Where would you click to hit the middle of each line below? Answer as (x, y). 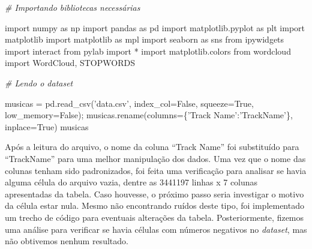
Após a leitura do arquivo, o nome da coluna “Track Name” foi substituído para (152, 147)
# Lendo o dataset (39, 82)
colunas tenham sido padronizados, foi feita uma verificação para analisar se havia (156, 170)
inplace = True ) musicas (47, 126)
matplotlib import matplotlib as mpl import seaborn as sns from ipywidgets (145, 39)
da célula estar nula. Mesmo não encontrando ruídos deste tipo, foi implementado (154, 205)
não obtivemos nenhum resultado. (67, 241)
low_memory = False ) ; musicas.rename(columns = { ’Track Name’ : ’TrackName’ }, (149, 115)
